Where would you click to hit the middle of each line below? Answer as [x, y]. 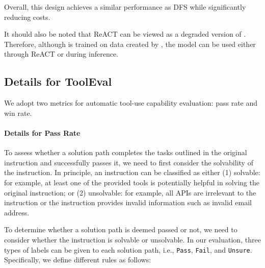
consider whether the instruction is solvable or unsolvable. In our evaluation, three [132, 239]
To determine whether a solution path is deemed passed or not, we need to [121, 229]
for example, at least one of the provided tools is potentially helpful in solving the [132, 182]
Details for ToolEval [58, 81]
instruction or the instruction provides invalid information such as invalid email [128, 202]
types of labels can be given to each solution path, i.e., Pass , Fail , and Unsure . [128, 249]
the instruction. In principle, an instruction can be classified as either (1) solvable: [132, 172]
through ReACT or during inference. [61, 54]
